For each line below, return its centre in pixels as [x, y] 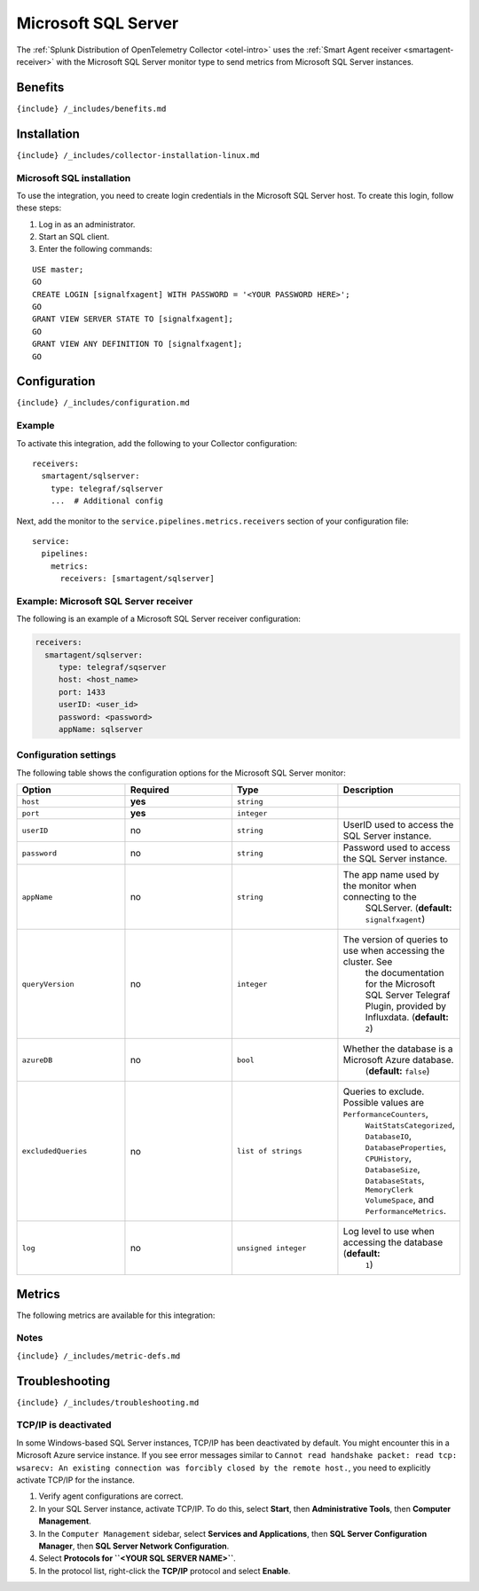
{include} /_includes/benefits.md [91, 108]
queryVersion [48, 984]
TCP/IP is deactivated [64, 1425]
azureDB [37, 1060]
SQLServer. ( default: [408, 908]
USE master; [58, 269]
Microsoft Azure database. [398, 1060]
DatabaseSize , [393, 1170]
